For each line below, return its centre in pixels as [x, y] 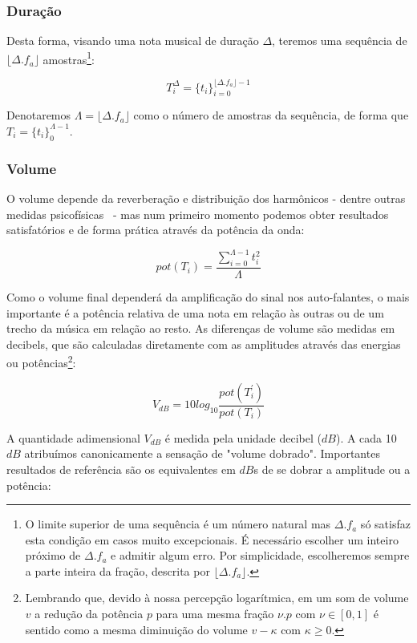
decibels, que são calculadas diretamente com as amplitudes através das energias [204, 344]
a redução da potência [89, 614]
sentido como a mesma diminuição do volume [136, 629]
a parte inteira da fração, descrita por [117, 570]
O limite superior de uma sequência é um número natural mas [178, 524]
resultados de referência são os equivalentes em [121, 469]
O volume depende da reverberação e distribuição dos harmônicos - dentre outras [206, 198]
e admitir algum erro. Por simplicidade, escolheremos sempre [260, 555]
